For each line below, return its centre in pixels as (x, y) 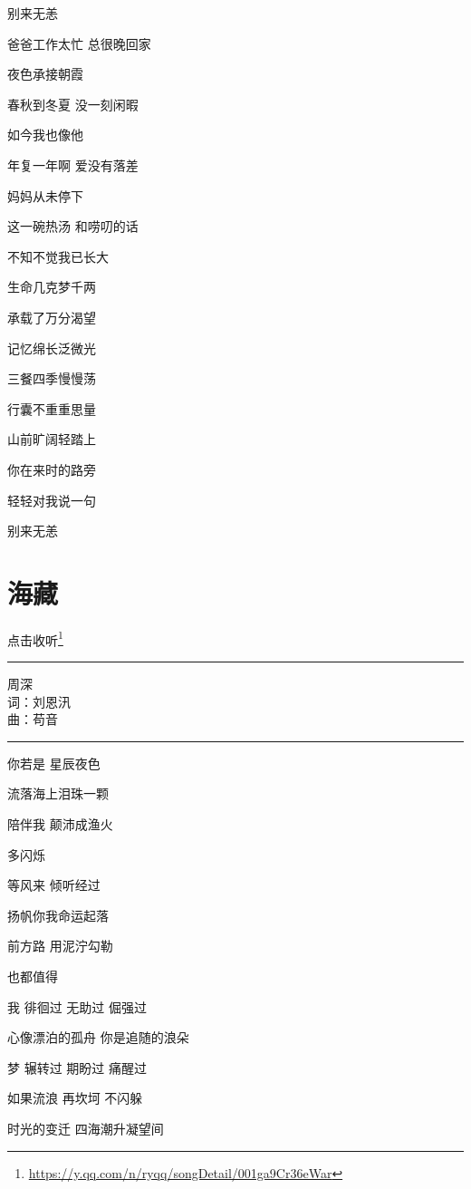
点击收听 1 (35, 638)
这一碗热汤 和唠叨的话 (73, 226)
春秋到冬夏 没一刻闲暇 (73, 104)
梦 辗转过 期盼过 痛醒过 (77, 1067)
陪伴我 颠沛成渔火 (60, 824)
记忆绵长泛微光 (52, 348)
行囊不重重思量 (52, 408)
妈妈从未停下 (45, 195)
